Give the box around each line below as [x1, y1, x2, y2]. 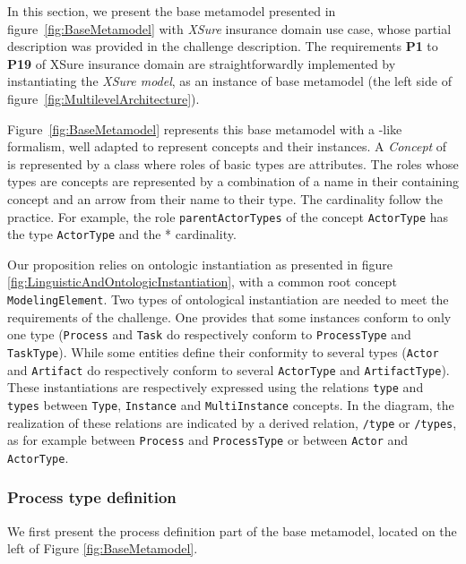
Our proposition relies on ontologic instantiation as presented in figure [7, 254, 393, 273]
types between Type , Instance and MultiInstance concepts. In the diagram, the [7, 395, 454, 414]
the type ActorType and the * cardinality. [7, 225, 237, 244]
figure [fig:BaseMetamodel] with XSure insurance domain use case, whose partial [7, 19, 452, 38]
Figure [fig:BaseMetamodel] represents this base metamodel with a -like [7, 119, 402, 138]
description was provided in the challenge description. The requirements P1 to [7, 37, 438, 56]
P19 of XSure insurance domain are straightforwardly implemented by [7, 54, 396, 73]
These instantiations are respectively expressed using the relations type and [7, 378, 424, 397]
